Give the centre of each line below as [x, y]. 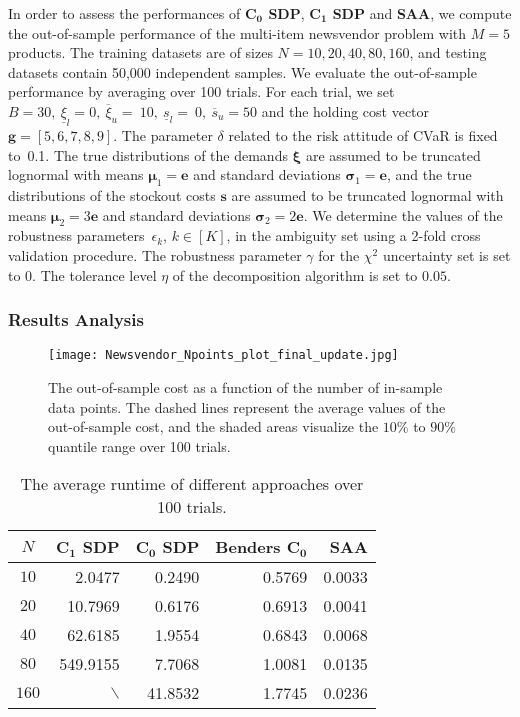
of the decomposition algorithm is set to [295, 274]
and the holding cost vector [345, 110]
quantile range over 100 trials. [139, 445]
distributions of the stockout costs [112, 194]
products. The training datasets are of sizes [140, 52]
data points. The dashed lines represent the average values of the [247, 406]
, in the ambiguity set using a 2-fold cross [353, 235]
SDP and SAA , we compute [422, 13]
